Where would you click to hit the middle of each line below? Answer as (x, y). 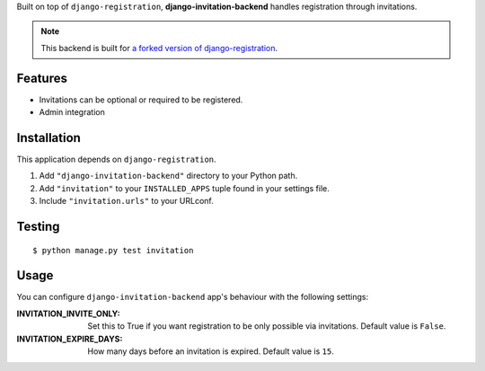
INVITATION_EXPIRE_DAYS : (70, 339)
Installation (48, 138)
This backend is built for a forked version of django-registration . (159, 48)
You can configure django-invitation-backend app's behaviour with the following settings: (192, 297)
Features (42, 78)
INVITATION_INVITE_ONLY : (68, 314)
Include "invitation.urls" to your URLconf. (127, 201)
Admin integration (72, 112)
